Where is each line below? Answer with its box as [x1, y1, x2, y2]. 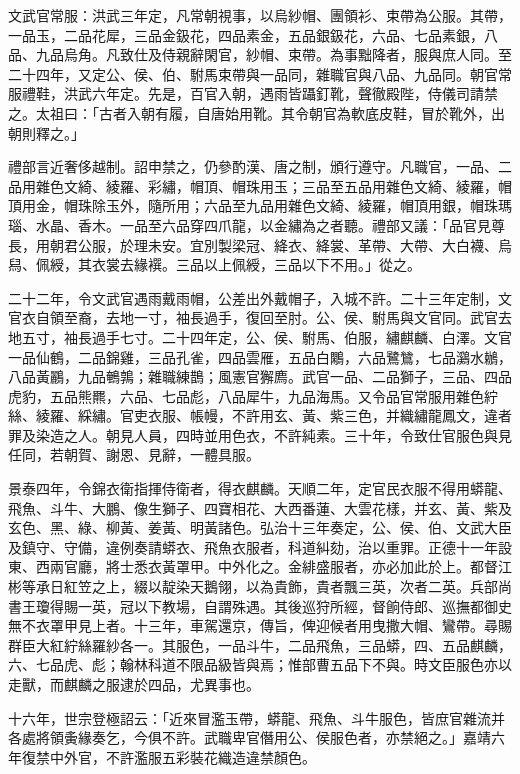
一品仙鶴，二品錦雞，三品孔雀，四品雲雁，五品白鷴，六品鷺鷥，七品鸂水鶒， [8, 346, 512, 367]
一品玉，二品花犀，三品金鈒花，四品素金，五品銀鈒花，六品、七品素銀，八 [8, 24, 498, 45]
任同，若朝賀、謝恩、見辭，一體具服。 [8, 444, 260, 465]
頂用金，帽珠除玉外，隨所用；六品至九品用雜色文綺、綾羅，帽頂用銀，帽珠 [8, 195, 498, 216]
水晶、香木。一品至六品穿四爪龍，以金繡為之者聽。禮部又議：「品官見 [35, 214, 491, 235]
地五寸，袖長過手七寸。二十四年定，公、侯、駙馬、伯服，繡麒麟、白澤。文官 [8, 326, 512, 347]
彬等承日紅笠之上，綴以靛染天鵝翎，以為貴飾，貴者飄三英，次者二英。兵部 [8, 576, 498, 597]
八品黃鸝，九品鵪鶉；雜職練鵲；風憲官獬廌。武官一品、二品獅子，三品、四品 [8, 366, 512, 387]
